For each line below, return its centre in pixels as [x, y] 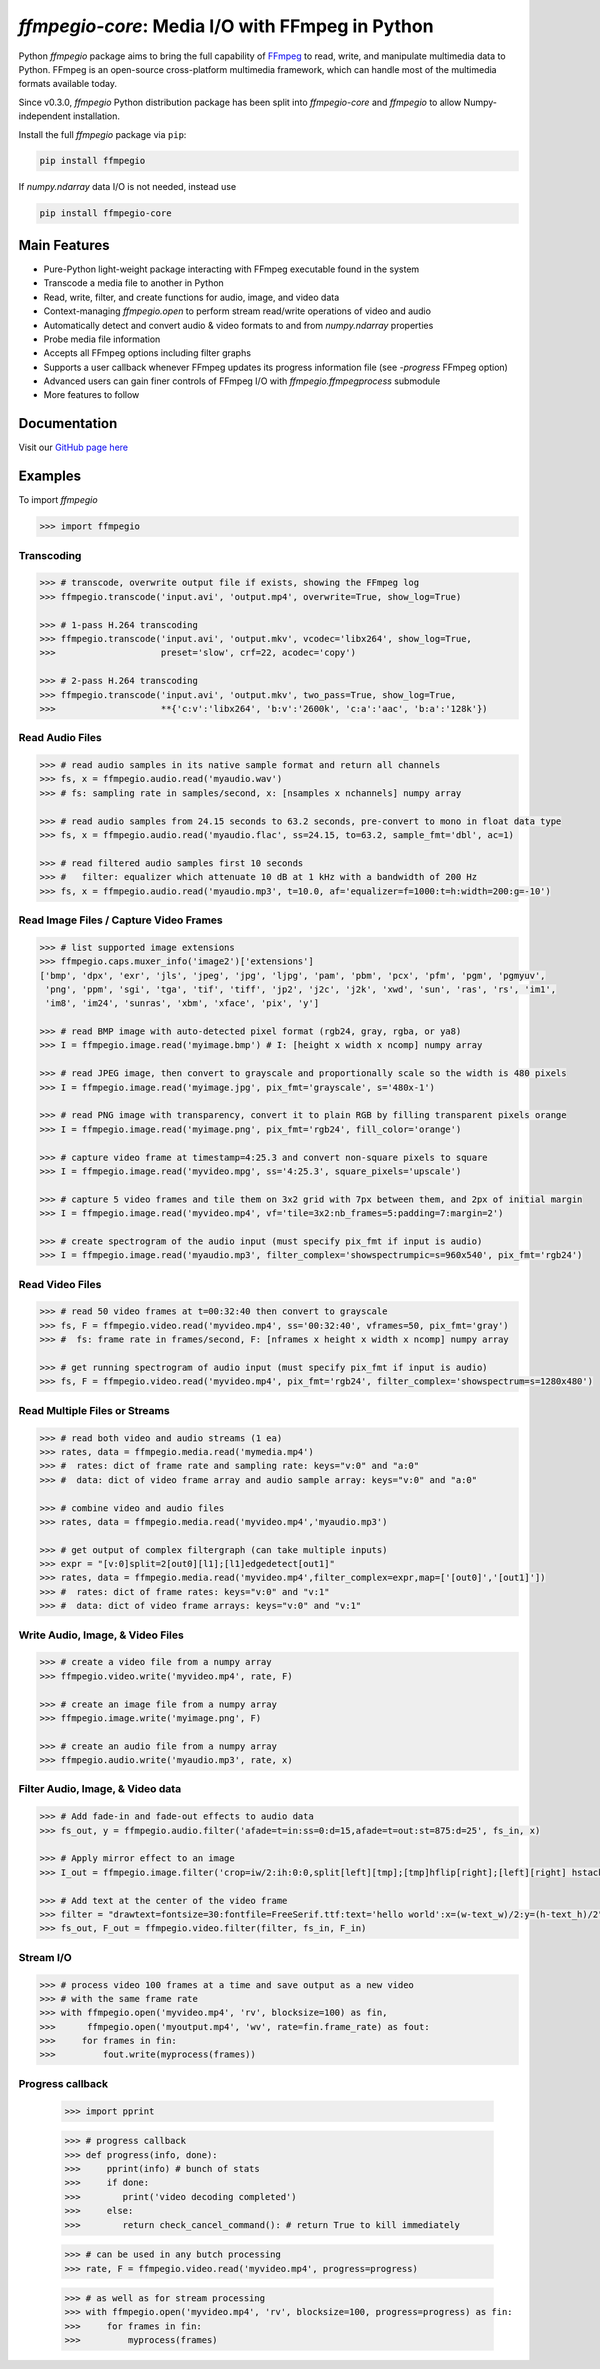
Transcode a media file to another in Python [133, 283]
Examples [50, 476]
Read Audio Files [60, 738]
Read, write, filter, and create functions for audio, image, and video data [191, 297]
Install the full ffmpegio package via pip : [102, 134]
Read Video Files [60, 1284]
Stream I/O [45, 1957]
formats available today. [67, 84]
